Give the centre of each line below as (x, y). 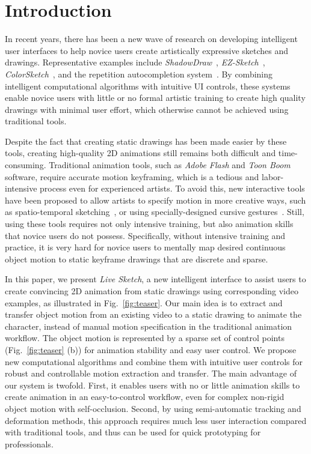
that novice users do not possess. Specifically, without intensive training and (145, 235)
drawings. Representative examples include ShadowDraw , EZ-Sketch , (135, 62)
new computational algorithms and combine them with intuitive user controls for (154, 361)
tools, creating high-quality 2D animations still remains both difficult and (140, 153)
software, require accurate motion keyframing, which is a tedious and (132, 176)
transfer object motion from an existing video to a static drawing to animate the (153, 314)
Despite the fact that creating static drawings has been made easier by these (146, 141)
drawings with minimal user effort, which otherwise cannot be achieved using (147, 109)
